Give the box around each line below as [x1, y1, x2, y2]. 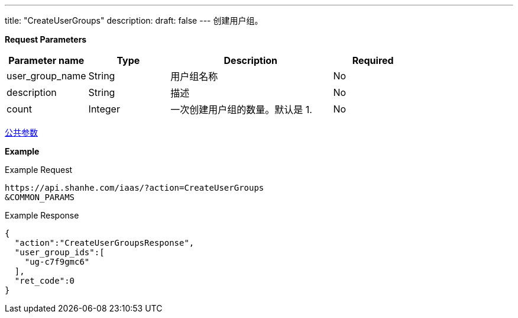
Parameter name [8, 54, 85, 66]
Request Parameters [5, 34, 87, 44]
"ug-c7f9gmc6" [24, 257, 90, 266]
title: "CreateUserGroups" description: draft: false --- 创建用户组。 [5, 15, 263, 25]
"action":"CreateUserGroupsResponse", [14, 238, 195, 248]
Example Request [5, 165, 73, 175]
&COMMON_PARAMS [5, 192, 75, 202]
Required [352, 54, 394, 66]
